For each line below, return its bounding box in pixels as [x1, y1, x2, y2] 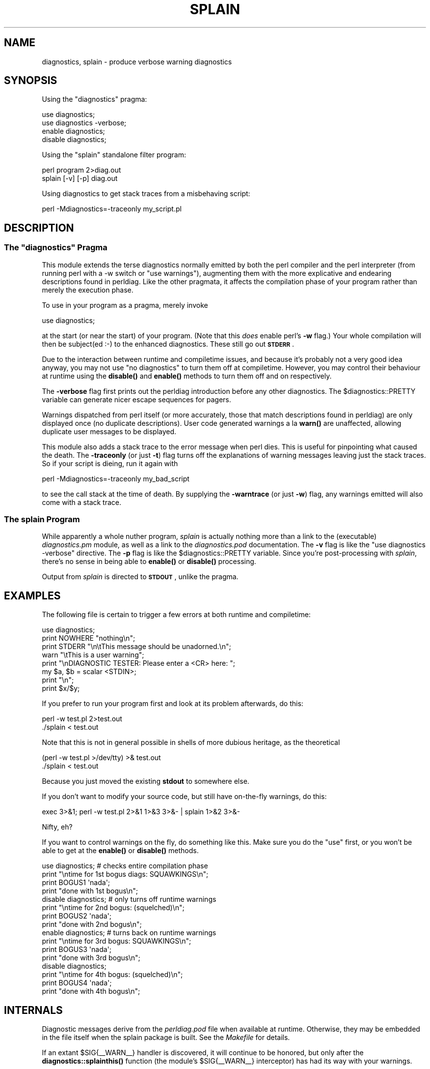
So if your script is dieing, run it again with [42, 459, 178, 468]
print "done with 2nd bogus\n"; [42, 920, 142, 929]
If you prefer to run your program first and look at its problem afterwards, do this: [42, 699, 303, 708]
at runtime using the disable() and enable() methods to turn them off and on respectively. [42, 371, 332, 380]
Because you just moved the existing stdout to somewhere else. [42, 777, 249, 786]
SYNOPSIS [4, 74, 57, 87]
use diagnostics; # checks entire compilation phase [42, 861, 208, 870]
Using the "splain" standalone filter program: [42, 150, 186, 159]
